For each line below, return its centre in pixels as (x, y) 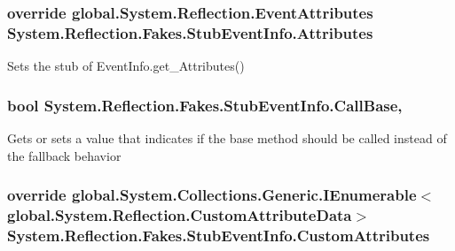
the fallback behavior (64, 155)
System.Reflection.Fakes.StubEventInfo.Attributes (190, 32)
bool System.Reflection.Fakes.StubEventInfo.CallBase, (205, 105)
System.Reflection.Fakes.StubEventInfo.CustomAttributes (219, 235)
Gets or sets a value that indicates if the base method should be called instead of (227, 137)
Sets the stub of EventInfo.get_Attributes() (126, 66)
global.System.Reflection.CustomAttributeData (180, 214)
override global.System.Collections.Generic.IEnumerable (212, 195)
